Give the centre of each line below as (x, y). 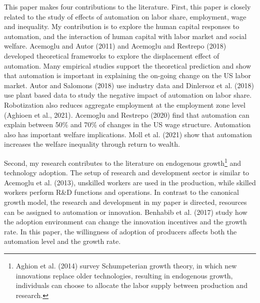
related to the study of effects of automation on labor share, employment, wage (125, 16)
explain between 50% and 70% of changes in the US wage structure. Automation (127, 124)
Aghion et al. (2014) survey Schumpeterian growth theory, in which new (126, 265)
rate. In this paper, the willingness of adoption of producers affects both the (120, 231)
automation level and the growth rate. (62, 241)
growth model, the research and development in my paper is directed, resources (125, 202)
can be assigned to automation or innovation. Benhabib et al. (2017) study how (126, 212)
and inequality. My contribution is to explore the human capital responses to (122, 26)
